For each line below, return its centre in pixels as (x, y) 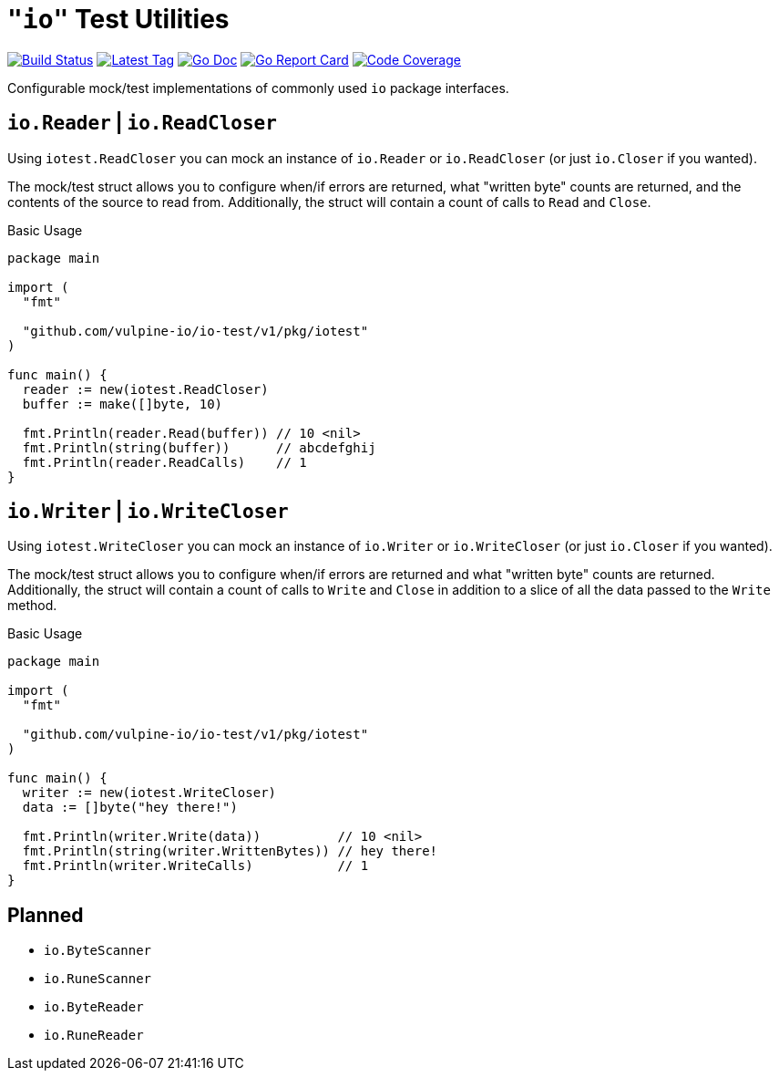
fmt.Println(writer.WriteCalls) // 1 (195, 866)
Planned (46, 915)
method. (32, 606)
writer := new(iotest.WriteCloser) (149, 793)
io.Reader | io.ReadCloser (142, 123)
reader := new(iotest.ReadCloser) (145, 389)
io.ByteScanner (98, 951)
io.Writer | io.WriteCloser (148, 512)
